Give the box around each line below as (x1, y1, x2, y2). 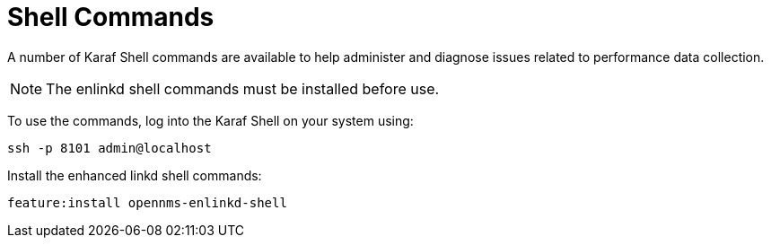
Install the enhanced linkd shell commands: (7, 167, 262, 183)
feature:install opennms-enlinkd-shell (7, 195, 287, 210)
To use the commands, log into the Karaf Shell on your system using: (7, 112, 414, 128)
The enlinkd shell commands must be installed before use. (46, 79, 440, 98)
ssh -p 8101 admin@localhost (7, 140, 212, 155)
